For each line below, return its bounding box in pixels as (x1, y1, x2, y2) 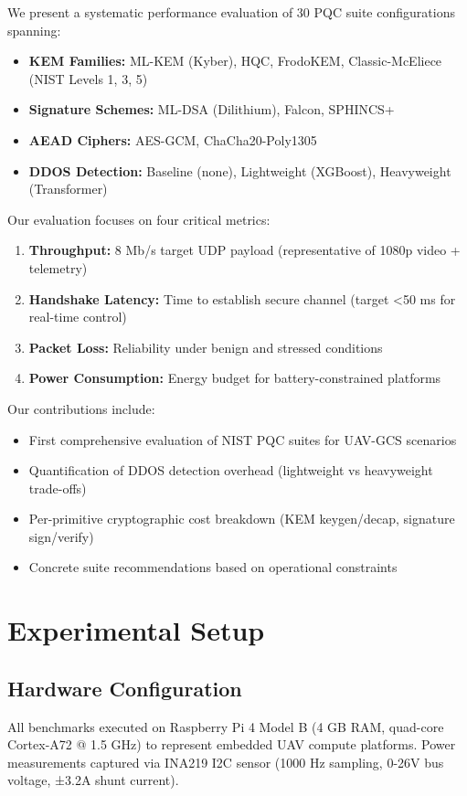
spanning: (7, 20, 61, 39)
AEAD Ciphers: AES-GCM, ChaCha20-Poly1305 (28, 130, 317, 149)
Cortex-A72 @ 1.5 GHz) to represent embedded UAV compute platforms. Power (7, 735, 456, 754)
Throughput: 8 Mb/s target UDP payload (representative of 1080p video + (28, 240, 461, 260)
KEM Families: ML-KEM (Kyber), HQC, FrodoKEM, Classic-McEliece (28, 51, 442, 70)
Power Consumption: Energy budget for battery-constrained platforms (28, 368, 441, 387)
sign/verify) (28, 526, 94, 546)
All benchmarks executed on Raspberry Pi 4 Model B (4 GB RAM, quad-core (7, 716, 444, 736)
